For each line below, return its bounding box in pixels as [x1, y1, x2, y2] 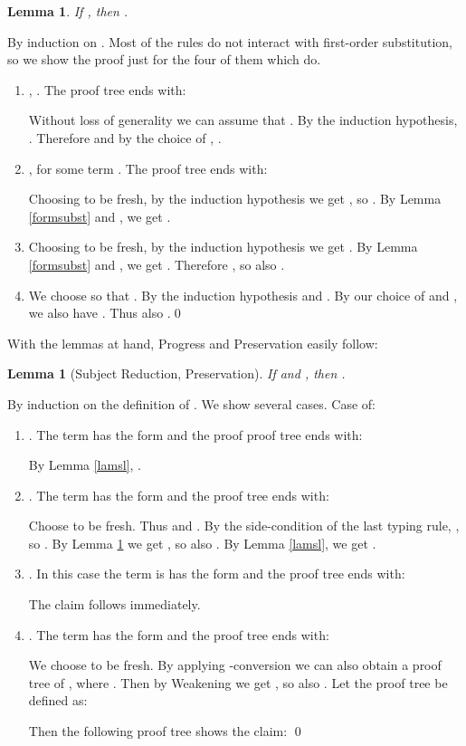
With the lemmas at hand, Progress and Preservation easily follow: [7, 333, 378, 352]
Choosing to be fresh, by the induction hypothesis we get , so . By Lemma [28, 189, 442, 208]
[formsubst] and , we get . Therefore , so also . [28, 254, 285, 273]
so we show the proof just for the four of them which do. [7, 50, 321, 69]
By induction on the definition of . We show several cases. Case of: [7, 394, 376, 413]
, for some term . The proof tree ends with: [28, 158, 268, 177]
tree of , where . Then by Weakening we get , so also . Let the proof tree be [28, 673, 448, 692]
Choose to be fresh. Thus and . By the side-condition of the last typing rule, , [28, 516, 460, 535]
